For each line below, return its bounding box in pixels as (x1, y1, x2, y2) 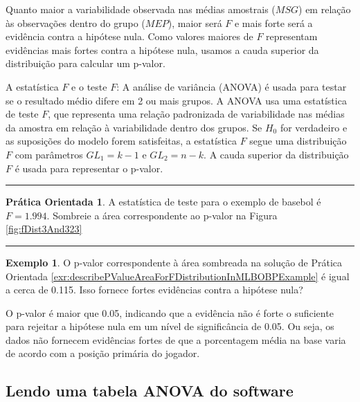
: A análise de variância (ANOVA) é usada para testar (116, 79, 347, 93)
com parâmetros (15, 147, 83, 161)
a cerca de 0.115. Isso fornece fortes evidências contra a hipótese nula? (6, 282, 303, 297)
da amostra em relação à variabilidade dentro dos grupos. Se (6, 120, 262, 134)
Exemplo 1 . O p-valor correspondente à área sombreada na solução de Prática (6, 255, 343, 269)
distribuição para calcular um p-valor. (6, 56, 165, 71)
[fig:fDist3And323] (6, 221, 82, 236)
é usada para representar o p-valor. (15, 161, 163, 175)
